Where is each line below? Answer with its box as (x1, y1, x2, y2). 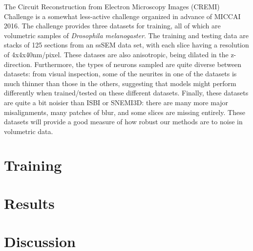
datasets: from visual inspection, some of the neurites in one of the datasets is (4, 68, 237, 79)
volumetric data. (4, 126, 53, 136)
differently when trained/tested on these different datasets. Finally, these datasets (4, 88, 249, 98)
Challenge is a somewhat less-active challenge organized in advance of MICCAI (4, 11, 241, 21)
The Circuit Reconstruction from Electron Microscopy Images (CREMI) (4, 1, 220, 11)
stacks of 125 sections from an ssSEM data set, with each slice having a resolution (4, 40, 249, 50)
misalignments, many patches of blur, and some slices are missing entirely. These (4, 107, 245, 117)
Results (4, 193, 55, 213)
